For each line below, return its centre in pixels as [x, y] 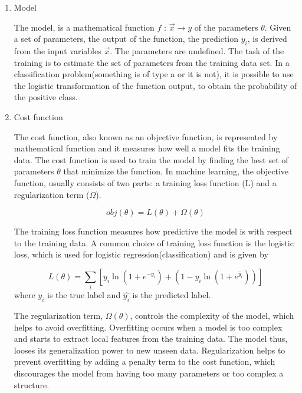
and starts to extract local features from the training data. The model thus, [151, 338]
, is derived [267, 39]
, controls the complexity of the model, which [212, 316]
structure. [32, 384]
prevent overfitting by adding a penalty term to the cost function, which [145, 361]
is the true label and [84, 295]
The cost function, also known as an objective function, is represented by [146, 136]
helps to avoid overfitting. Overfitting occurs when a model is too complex [148, 327]
